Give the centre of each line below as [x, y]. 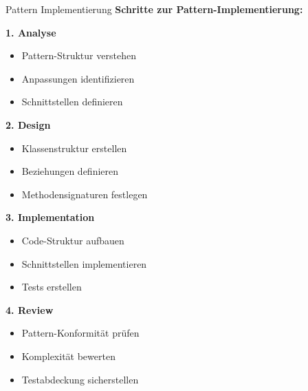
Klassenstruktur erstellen [74, 148]
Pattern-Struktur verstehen [79, 55]
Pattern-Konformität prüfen [80, 333]
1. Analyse [31, 32]
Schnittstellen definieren [72, 102]
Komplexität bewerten [68, 356]
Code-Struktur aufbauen [73, 240]
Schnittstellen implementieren [84, 263]
